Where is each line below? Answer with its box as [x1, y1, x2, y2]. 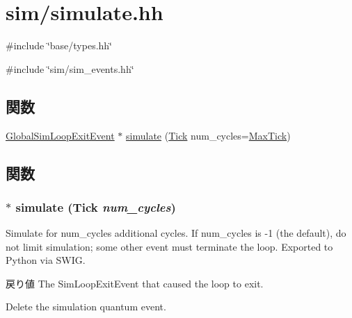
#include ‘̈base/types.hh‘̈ [6, 38, 113, 53]
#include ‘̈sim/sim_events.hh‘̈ [6, 61, 134, 76]
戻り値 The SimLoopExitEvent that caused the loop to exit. [6, 276, 264, 290]
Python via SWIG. [6, 253, 86, 267]
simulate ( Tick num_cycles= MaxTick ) [126, 128, 291, 142]
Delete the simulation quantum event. [6, 299, 166, 314]
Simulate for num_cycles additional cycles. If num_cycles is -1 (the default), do [6, 226, 346, 240]
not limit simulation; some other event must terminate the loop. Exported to [6, 239, 333, 253]
